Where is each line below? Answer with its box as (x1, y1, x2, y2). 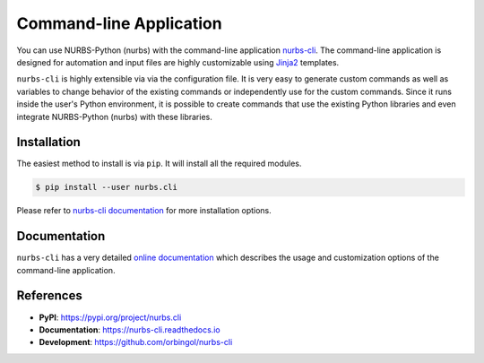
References (16, 288, 82, 304)
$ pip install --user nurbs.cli (35, 182, 178, 193)
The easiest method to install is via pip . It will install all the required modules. (16, 158, 302, 169)
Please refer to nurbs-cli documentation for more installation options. (16, 205, 272, 216)
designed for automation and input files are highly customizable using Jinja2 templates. (16, 56, 340, 67)
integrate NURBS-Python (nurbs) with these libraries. (16, 111, 212, 122)
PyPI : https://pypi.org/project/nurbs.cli (39, 312, 182, 323)
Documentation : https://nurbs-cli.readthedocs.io (39, 324, 220, 335)
